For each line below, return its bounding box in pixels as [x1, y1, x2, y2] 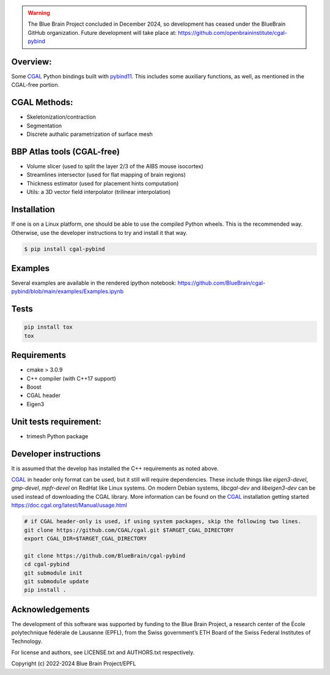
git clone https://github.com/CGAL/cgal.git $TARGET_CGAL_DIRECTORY [24, 526, 234, 534]
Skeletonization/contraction [26, 113, 96, 121]
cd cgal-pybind [24, 561, 70, 568]
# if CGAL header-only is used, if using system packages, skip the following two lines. [24, 518, 302, 525]
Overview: [11, 56, 52, 67]
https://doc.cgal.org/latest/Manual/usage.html [11, 502, 128, 509]
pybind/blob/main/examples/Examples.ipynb [11, 288, 124, 295]
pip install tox [24, 324, 73, 330]
